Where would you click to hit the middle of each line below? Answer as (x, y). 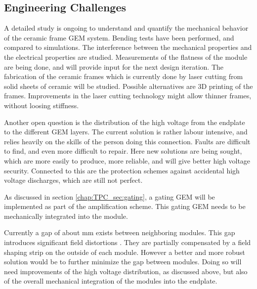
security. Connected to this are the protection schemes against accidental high (122, 170)
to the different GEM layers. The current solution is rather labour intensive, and (126, 132)
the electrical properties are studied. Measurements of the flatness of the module (126, 57)
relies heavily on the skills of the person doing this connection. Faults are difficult (127, 141)
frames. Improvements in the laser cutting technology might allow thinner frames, (128, 96)
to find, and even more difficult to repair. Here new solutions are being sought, (123, 151)
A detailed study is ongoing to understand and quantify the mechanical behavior (126, 28)
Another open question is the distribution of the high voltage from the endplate (125, 122)
